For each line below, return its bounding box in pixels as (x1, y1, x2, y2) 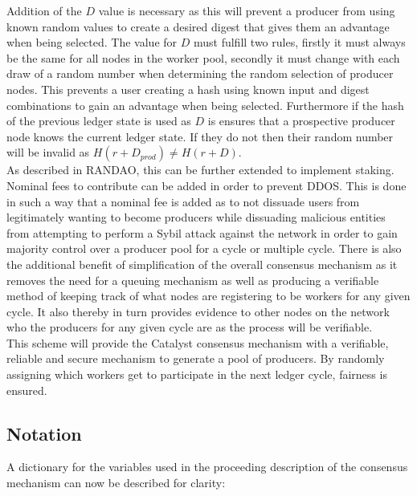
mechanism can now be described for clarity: (6, 474, 226, 491)
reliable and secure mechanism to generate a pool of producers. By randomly (6, 350, 385, 367)
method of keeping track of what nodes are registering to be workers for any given (6, 287, 411, 304)
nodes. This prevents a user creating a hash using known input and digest (6, 80, 370, 97)
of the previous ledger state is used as (6, 112, 191, 129)
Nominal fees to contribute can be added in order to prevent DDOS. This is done (6, 177, 407, 193)
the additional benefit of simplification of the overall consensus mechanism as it (6, 255, 398, 272)
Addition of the (6, 2, 82, 18)
